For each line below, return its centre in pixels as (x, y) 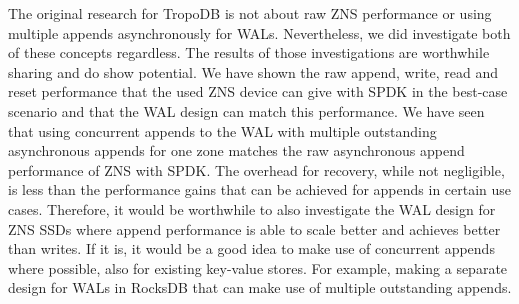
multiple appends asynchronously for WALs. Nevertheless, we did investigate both (259, 32)
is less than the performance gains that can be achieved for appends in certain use (260, 189)
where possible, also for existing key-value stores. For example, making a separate (258, 267)
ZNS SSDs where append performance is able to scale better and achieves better (254, 228)
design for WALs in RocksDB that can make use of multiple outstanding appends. (260, 287)
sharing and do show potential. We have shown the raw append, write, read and (253, 71)
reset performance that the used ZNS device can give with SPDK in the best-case (258, 91)
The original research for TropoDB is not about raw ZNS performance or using (250, 13)
